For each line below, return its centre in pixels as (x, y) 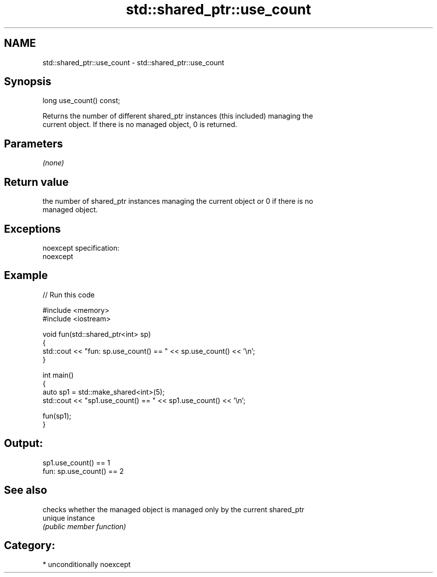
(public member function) (84, 526)
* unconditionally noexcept (87, 565)
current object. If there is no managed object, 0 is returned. (140, 125)
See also (26, 490)
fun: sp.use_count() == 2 (83, 471)
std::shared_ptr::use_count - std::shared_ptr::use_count (133, 62)
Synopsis (28, 82)
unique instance (69, 518)
